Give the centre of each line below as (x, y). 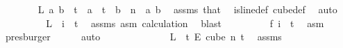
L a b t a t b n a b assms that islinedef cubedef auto (187, 9)
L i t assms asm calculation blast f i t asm (185, 23)
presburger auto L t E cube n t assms (143, 37)
